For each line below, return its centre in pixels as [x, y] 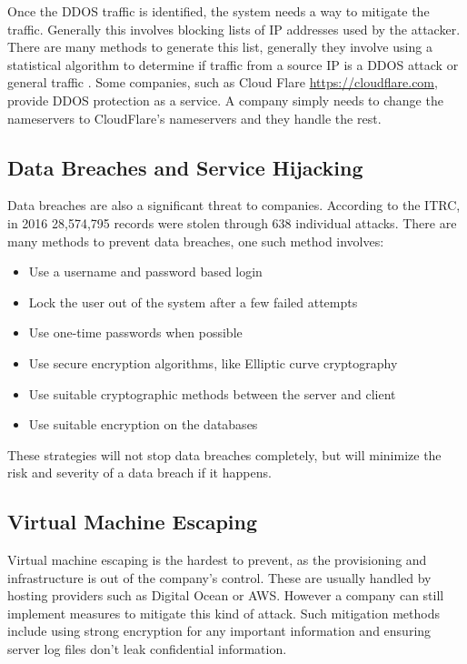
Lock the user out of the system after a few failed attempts [193, 302]
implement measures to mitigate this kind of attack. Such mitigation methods [224, 613]
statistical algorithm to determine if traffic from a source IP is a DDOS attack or [233, 64]
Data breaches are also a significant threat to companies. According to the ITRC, [234, 205]
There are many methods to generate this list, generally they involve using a [220, 47]
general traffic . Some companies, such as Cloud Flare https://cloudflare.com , [223, 82]
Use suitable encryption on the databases [143, 424]
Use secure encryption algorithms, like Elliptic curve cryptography [213, 362]
